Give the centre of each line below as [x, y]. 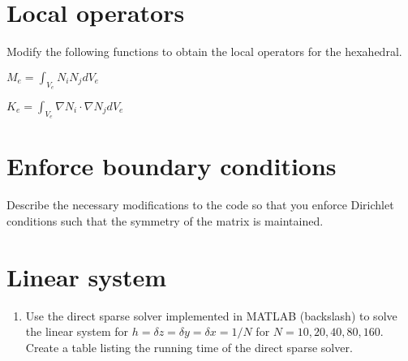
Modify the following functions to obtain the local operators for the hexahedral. [204, 52]
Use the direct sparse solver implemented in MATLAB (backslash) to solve [211, 315]
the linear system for [77, 331]
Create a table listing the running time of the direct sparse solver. [189, 347]
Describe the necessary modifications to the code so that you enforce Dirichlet [200, 205]
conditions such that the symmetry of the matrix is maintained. [165, 220]
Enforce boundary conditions [172, 166]
